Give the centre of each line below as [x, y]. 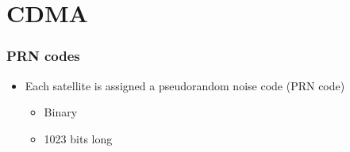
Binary [61, 112]
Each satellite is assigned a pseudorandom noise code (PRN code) [185, 85]
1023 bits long [78, 138]
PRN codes [43, 56]
